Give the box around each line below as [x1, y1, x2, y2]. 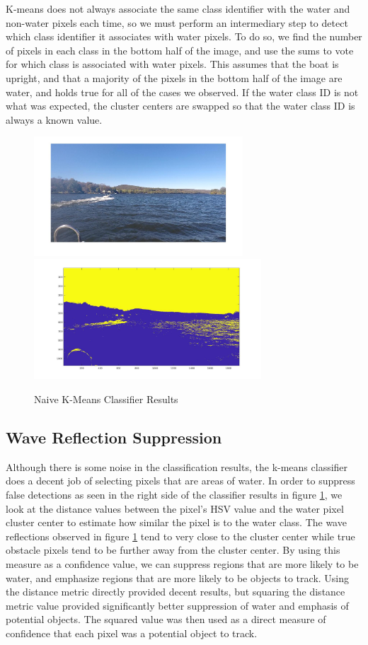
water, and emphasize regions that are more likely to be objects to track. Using [6, 570, 350, 585]
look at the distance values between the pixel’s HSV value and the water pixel [6, 501, 344, 516]
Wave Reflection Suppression [6, 426, 222, 448]
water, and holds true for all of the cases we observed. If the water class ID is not [6, 84, 359, 99]
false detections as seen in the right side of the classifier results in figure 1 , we [6, 487, 343, 501]
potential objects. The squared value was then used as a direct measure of [6, 612, 326, 627]
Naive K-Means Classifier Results [34, 391, 178, 406]
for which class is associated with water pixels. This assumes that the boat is [6, 57, 339, 71]
